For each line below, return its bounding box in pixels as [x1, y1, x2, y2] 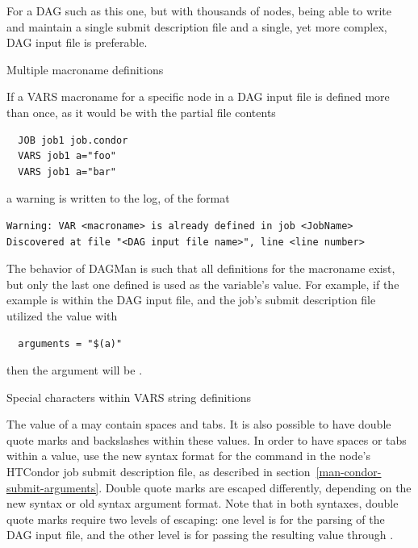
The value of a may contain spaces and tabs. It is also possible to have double [6, 416, 391, 433]
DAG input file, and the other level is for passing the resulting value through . [6, 526, 394, 543]
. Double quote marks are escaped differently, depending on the [98, 479, 412, 496]
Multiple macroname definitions [6, 61, 164, 77]
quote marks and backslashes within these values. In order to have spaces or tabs [6, 431, 407, 448]
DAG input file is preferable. [6, 34, 148, 51]
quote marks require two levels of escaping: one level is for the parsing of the [6, 510, 385, 527]
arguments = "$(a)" [18, 337, 123, 349]
